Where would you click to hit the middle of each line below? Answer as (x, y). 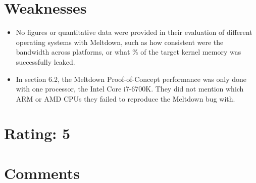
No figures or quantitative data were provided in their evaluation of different (134, 32)
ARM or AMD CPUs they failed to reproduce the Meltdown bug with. (125, 98)
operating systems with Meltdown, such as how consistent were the (120, 42)
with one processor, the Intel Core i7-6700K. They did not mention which (130, 89)
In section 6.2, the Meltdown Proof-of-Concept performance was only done (131, 79)
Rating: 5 (37, 133)
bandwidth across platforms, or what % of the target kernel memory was (129, 52)
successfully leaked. (45, 61)
